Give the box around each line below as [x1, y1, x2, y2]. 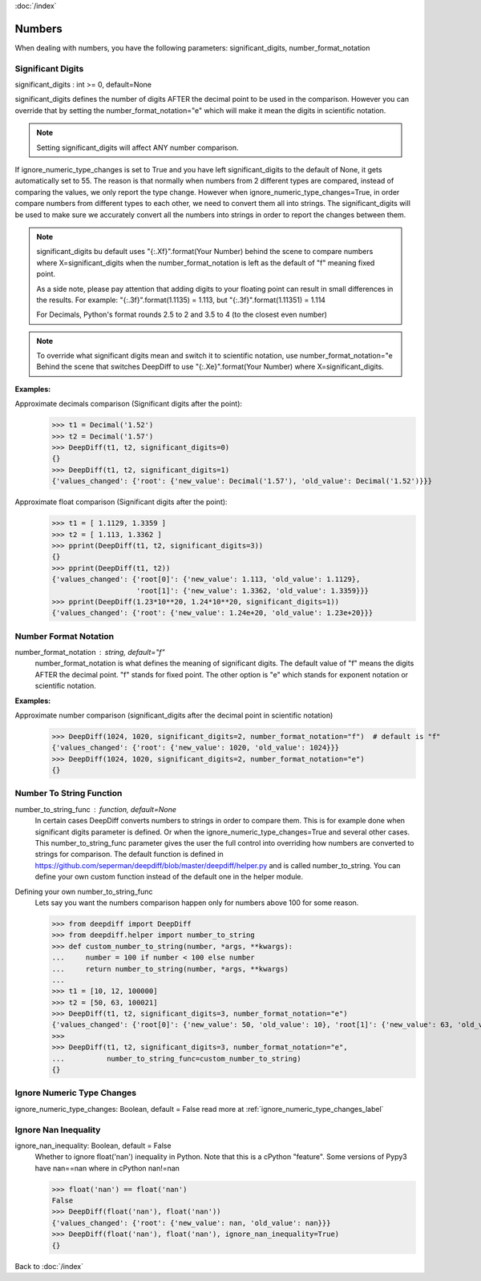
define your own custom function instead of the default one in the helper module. [34, 872, 304, 882]
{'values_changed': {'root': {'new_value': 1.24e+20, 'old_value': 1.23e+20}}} [51, 608, 374, 617]
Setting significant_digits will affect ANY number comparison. [36, 143, 240, 152]
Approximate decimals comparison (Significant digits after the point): [14, 399, 243, 409]
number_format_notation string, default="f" [14, 648, 165, 657]
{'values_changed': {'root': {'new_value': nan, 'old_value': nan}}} [51, 1218, 331, 1227]
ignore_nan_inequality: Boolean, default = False [14, 1141, 172, 1150]
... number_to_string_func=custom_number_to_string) [51, 1054, 301, 1063]
